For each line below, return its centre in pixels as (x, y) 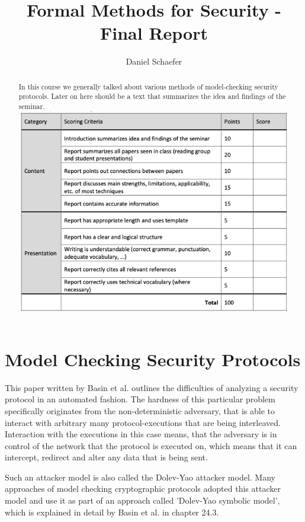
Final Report (154, 33)
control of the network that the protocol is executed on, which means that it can (151, 445)
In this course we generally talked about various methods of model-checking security (148, 86)
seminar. (32, 106)
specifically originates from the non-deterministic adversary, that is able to (140, 410)
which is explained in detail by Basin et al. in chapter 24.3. (112, 512)
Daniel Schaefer (154, 61)
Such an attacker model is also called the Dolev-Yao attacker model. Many (140, 477)
